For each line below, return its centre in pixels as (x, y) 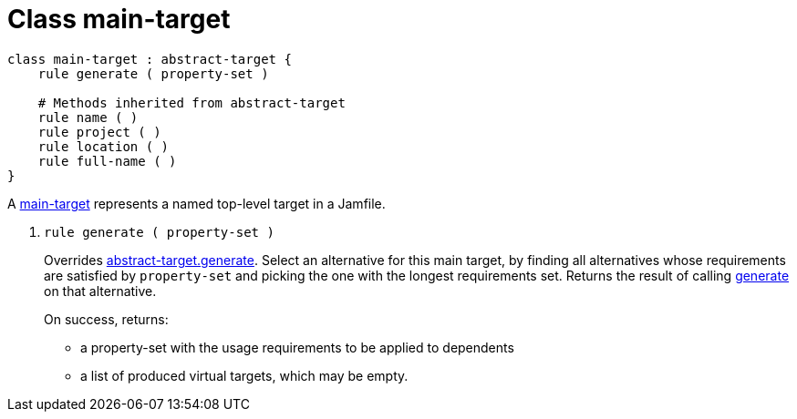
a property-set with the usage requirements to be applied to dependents (297, 347)
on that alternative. (100, 291)
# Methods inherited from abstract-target (191, 102)
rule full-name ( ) (107, 161)
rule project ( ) (99, 132)
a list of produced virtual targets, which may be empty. (244, 375)
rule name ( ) (88, 117)
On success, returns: (106, 319)
